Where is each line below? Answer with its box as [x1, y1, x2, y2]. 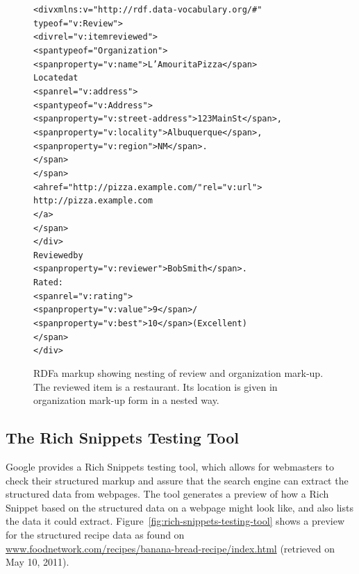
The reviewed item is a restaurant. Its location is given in [33, 379, 278, 394]
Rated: [33, 278, 63, 288]
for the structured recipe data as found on [6, 527, 185, 542]
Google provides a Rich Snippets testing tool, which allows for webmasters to [6, 459, 334, 474]
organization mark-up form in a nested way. [33, 393, 219, 407]
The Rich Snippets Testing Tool [6, 427, 240, 448]
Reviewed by [33, 250, 83, 260]
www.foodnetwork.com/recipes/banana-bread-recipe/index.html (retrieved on [6, 541, 335, 555]
